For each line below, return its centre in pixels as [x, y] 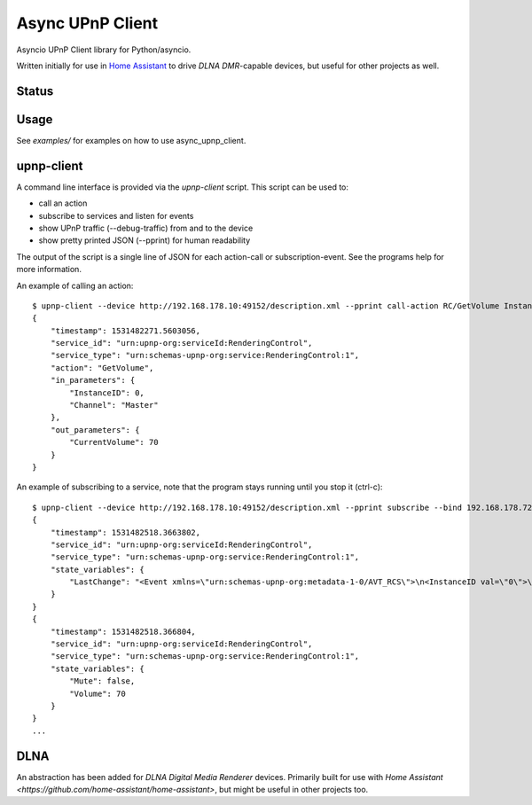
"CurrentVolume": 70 [114, 442]
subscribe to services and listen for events [116, 215]
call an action [63, 203]
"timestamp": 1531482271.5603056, [125, 331]
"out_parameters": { [95, 430]
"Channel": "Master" [114, 405]
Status [35, 91]
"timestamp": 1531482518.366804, [123, 631]
